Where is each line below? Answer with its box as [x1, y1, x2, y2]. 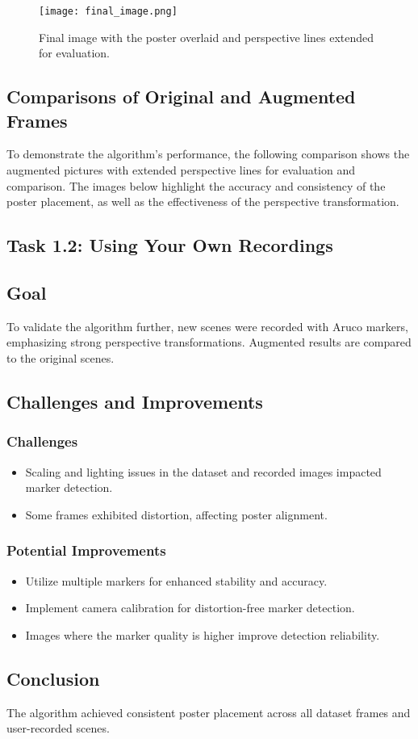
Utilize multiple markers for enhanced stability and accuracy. [25, 572, 328, 589]
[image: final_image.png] [39, 6, 178, 17]
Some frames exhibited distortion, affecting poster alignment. [25, 506, 328, 523]
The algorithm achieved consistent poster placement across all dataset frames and [6, 703, 411, 720]
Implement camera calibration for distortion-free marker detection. [25, 599, 355, 616]
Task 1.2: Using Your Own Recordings [6, 233, 333, 258]
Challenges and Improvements [6, 388, 263, 414]
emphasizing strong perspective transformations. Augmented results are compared [6, 334, 412, 351]
